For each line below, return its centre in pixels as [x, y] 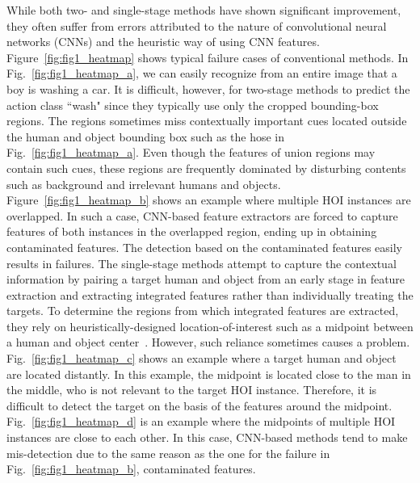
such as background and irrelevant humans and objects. [144, 184]
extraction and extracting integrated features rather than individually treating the [210, 294]
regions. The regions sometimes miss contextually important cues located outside [207, 121]
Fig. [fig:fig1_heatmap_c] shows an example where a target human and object [202, 358]
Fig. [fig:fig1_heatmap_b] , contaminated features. [131, 469]
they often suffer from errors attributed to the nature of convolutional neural [197, 25]
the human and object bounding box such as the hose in [146, 136]
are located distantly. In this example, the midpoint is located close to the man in [209, 374]
